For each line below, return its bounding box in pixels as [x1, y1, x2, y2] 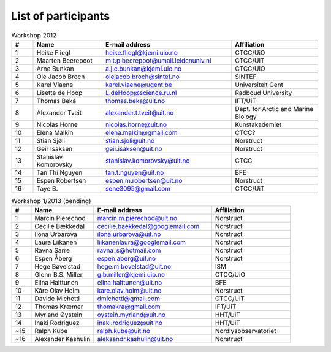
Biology [235, 112, 257, 121]
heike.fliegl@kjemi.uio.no [105, 48, 178, 56]
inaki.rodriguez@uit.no [97, 319, 162, 327]
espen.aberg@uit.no [97, 254, 156, 263]
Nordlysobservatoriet [215, 327, 276, 335]
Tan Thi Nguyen [36, 168, 83, 177]
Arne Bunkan [36, 64, 74, 73]
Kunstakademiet [235, 120, 282, 129]
